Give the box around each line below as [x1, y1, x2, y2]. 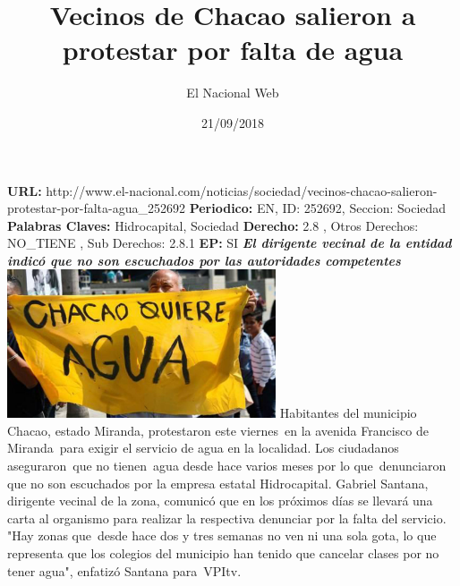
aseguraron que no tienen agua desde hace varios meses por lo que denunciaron [7, 456, 447, 475]
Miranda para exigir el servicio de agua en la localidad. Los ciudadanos [7, 438, 399, 457]
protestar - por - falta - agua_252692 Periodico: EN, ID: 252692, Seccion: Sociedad [7, 199, 447, 217]
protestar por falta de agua [62, 31, 404, 68]
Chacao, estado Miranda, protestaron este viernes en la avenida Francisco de [7, 420, 429, 439]
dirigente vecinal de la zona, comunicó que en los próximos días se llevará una [7, 491, 433, 510]
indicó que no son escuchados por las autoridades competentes [7, 251, 401, 269]
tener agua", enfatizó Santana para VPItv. [7, 561, 242, 580]
